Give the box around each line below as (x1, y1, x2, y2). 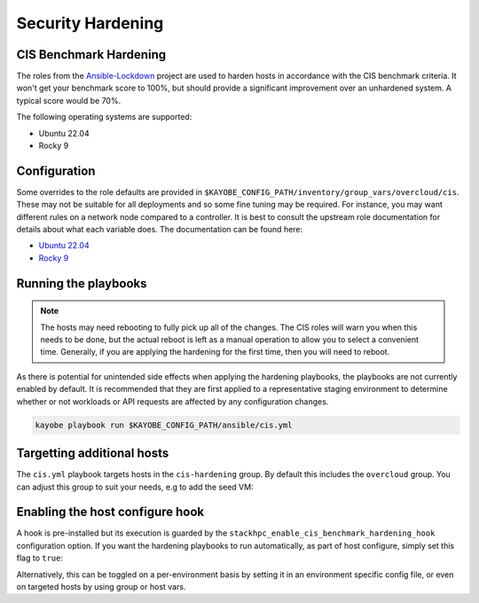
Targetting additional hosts (16, 446, 169, 461)
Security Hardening (16, 13, 164, 33)
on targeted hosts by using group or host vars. (16, 581, 186, 591)
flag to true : (16, 552, 64, 563)
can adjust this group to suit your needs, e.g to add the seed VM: (16, 482, 254, 492)
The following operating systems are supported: (16, 112, 192, 122)
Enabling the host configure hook (16, 505, 205, 520)
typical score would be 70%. (16, 95, 122, 106)
